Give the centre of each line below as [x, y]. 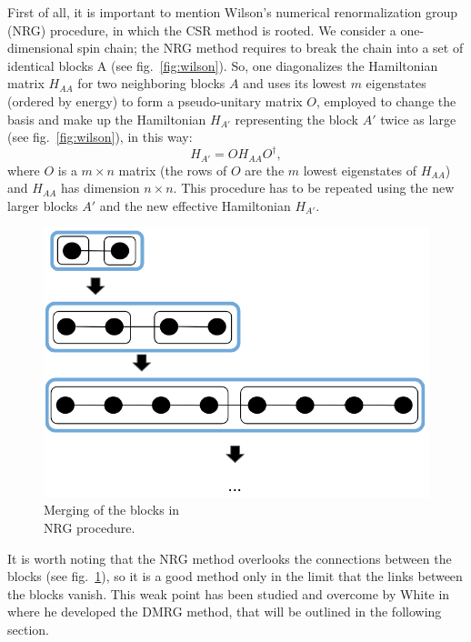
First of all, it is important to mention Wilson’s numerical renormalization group [233, 12]
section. [28, 629]
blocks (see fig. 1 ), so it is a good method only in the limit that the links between [235, 576]
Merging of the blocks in [112, 510]
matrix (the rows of [173, 170]
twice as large [418, 119]
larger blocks [43, 205]
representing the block [296, 119]
